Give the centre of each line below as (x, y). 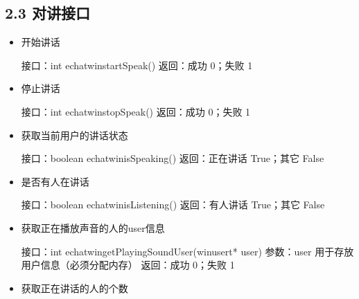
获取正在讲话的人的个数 (75, 288)
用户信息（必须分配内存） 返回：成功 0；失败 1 (128, 265)
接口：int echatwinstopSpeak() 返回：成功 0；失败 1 (136, 111)
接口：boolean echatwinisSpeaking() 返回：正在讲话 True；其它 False (173, 158)
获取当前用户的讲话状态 (75, 135)
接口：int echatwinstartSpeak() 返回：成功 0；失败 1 (137, 65)
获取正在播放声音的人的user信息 (93, 227)
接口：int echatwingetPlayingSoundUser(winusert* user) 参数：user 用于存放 (187, 251)
